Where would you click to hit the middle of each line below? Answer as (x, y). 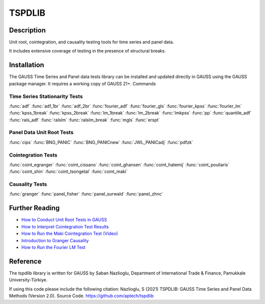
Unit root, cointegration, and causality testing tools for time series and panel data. (92, 42)
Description (27, 30)
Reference (25, 261)
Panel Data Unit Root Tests (41, 133)
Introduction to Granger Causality (55, 240)
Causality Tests (28, 184)
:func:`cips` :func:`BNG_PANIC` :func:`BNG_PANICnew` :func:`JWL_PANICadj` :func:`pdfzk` (101, 142)
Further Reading (34, 208)
